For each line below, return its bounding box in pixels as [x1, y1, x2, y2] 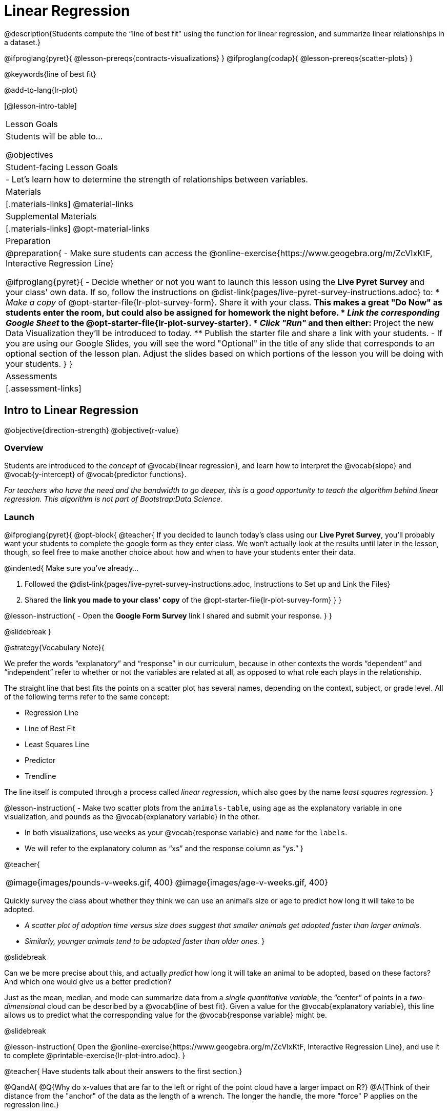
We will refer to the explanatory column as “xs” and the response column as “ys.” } [25, 844, 303, 853]
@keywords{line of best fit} [4, 69, 96, 78]
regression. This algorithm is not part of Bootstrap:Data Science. [4, 494, 223, 504]
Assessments [6, 370, 57, 381]
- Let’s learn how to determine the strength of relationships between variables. [6, 174, 308, 184]
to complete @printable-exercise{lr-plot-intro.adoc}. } [4, 1051, 186, 1060]
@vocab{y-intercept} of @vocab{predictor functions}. [4, 470, 187, 479]
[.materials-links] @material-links [6, 198, 133, 209]
